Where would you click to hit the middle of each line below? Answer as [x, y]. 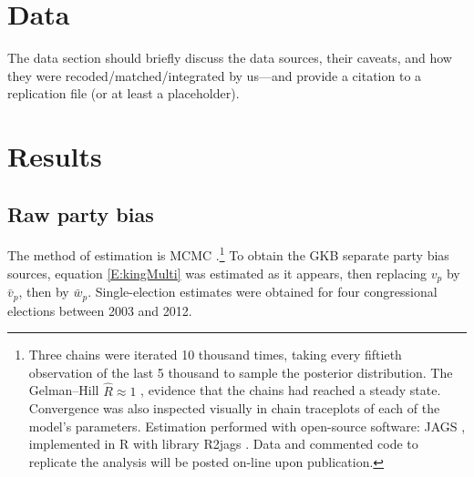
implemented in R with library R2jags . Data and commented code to [223, 444]
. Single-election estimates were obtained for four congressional [263, 292]
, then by [44, 292]
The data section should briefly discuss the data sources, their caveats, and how [230, 58]
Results [55, 156]
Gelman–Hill [64, 390]
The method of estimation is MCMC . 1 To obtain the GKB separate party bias [228, 254]
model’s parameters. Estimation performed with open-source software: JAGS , [247, 426]
